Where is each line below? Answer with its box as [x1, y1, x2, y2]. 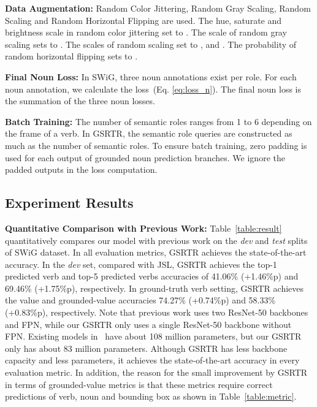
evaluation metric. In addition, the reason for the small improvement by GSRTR [5, 366, 308, 379]
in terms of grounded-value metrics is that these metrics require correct [5, 378, 273, 390]
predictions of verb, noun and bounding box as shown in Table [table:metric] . [5, 390, 297, 403]
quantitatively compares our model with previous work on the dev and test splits [5, 234, 308, 246]
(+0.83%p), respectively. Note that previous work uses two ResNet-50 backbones [5, 306, 308, 319]
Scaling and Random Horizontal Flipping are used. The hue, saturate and [5, 13, 282, 26]
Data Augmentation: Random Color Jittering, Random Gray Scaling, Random [5, 2, 311, 14]
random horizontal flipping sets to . [5, 50, 138, 63]
